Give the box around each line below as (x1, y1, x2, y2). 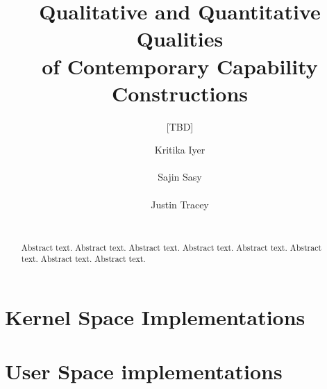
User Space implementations (5, 357, 283, 386)
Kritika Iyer (154, 142, 206, 157)
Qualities (136, 24, 224, 53)
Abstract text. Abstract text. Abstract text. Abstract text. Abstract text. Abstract (21, 241, 322, 253)
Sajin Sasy (158, 169, 202, 184)
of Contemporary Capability (42, 51, 318, 80)
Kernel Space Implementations (5, 302, 305, 331)
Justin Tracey (151, 197, 209, 211)
